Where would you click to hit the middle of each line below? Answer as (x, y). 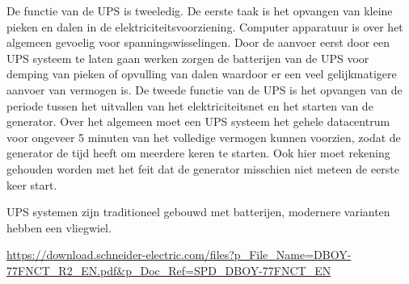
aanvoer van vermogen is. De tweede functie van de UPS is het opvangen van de (204, 89)
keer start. (32, 184)
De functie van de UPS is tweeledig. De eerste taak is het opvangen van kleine (200, 10)
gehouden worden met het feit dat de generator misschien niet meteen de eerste (203, 168)
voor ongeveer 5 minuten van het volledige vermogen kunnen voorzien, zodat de (204, 137)
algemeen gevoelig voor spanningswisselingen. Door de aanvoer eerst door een (198, 42)
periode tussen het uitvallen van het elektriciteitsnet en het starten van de (190, 105)
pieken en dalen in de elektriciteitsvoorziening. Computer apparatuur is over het (205, 26)
